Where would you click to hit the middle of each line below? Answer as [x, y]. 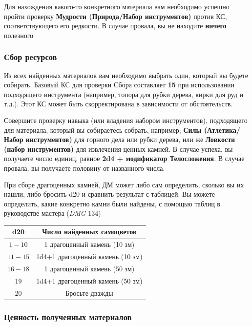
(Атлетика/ [222, 130]
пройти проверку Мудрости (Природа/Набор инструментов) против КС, [115, 16]
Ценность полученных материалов [68, 316]
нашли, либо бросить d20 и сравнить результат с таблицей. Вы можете [110, 194]
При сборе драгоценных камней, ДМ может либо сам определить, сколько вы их [124, 184]
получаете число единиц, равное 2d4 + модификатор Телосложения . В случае [124, 158]
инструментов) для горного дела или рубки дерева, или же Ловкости [130, 139]
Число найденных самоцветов [89, 232]
